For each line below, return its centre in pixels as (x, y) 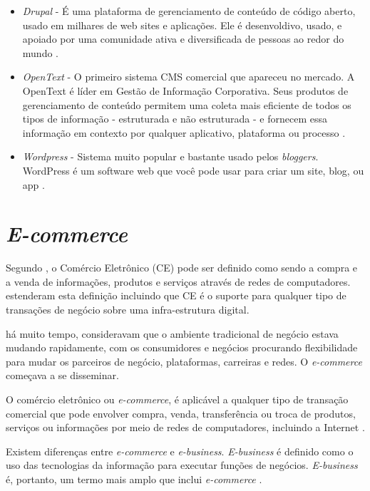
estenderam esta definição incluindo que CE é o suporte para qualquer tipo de (176, 295)
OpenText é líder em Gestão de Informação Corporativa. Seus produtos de (185, 90)
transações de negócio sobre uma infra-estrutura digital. (128, 310)
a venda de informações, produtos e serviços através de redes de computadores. (178, 281)
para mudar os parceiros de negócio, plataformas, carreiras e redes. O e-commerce (184, 361)
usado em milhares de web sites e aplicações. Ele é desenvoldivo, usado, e (182, 25)
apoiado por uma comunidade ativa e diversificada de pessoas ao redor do (183, 39)
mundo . (40, 52)
